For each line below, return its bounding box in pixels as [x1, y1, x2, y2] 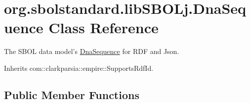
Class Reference [48, 17, 159, 38]
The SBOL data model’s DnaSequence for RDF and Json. [4, 46, 179, 56]
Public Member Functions [4, 87, 139, 102]
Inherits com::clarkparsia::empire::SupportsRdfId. [4, 62, 154, 73]
